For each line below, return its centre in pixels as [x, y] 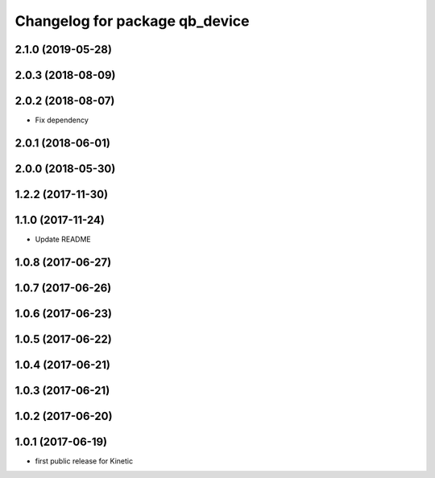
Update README [63, 239]
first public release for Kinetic [84, 461]
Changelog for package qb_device [132, 21]
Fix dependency [62, 120]
